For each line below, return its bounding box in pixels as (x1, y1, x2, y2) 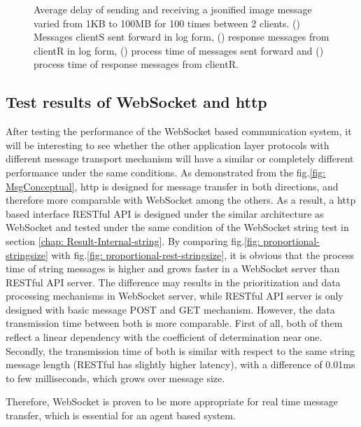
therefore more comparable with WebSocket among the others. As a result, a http (6, 192, 356, 207)
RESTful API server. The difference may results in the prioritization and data (6, 274, 341, 289)
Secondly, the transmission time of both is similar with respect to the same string (6, 343, 355, 358)
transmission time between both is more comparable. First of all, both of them (6, 316, 343, 330)
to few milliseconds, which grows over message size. (6, 370, 225, 385)
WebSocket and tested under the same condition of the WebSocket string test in (6, 220, 349, 234)
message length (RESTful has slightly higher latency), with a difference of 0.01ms (6, 357, 355, 372)
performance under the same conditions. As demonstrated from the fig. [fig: (6, 164, 326, 179)
